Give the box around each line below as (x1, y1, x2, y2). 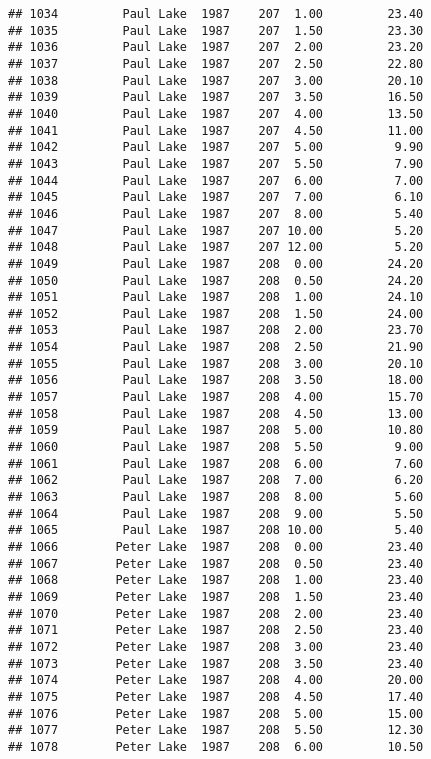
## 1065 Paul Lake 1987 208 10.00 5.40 (8, 523, 424, 538)
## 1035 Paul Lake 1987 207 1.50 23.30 (8, 23, 424, 38)
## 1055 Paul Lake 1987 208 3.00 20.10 (8, 356, 424, 371)
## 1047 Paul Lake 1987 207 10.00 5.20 (8, 223, 424, 238)
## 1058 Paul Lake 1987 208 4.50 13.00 (8, 406, 424, 421)
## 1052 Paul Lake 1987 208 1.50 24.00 (8, 306, 424, 321)
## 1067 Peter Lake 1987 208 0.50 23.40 (8, 556, 424, 571)
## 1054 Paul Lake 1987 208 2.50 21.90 (8, 340, 424, 355)
